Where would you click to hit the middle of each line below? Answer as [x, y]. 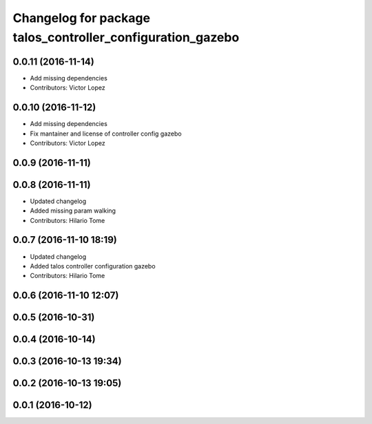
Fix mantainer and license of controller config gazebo [106, 134]
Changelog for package [82, 18]
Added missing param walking [73, 211]
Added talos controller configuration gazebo [93, 266]
